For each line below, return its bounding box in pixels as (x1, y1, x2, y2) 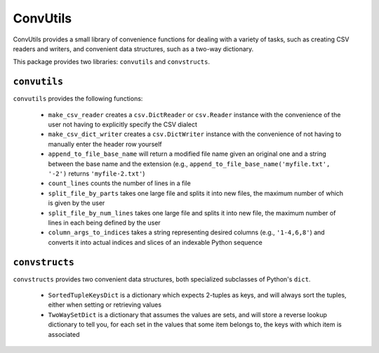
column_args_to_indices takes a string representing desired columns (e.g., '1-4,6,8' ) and (48, 228, 326, 237)
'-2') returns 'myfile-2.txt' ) (48, 169, 145, 178)
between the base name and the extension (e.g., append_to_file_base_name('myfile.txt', (48, 159, 331, 168)
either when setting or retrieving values (48, 300, 161, 309)
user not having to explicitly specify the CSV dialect (48, 120, 198, 129)
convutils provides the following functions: (13, 95, 143, 103)
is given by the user (48, 199, 105, 207)
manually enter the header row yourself (48, 140, 163, 148)
